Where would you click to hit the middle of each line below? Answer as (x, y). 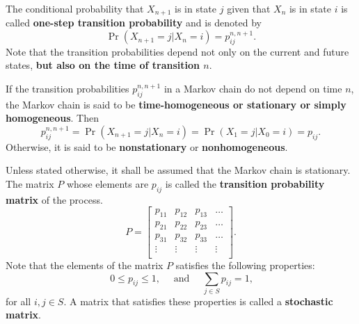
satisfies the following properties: (245, 265)
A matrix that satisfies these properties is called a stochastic (201, 301)
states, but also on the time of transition (103, 65)
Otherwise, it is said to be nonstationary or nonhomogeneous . (147, 146)
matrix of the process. (54, 199)
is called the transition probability (245, 184)
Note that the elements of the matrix (85, 265)
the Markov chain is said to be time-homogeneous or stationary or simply (176, 104)
